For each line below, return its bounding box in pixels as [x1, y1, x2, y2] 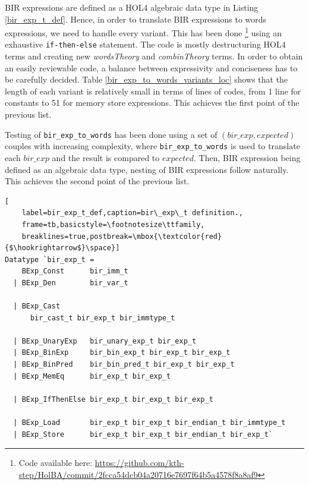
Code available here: [18, 456, 93, 469]
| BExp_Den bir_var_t [13, 278, 128, 287]
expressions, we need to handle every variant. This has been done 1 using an [5, 25, 282, 39]
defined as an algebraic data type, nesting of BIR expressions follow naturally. [5, 163, 289, 175]
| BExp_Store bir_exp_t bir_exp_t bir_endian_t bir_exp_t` [13, 430, 273, 439]
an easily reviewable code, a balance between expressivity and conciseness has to [5, 61, 298, 74]
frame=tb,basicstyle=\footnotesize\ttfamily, [21, 220, 205, 229]
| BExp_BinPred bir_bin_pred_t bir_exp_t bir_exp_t [13, 360, 235, 369]
